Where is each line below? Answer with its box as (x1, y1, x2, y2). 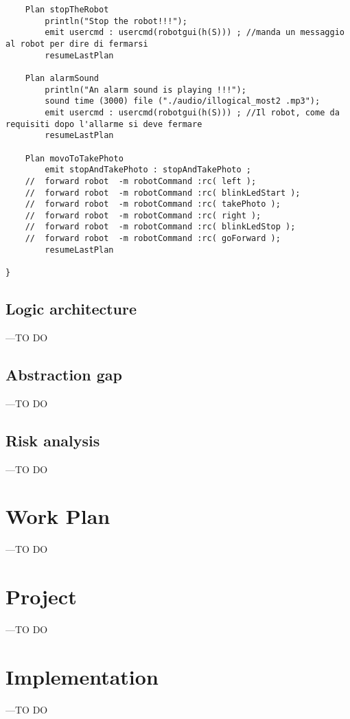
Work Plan (5, 502, 110, 530)
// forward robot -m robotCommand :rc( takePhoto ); (25, 199, 281, 209)
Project (5, 582, 77, 610)
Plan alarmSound (25, 73, 100, 83)
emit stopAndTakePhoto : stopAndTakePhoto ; (45, 165, 251, 175)
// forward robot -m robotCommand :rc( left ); (25, 176, 257, 186)
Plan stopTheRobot (25, 5, 109, 14)
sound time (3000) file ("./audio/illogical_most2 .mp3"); (45, 96, 320, 106)
